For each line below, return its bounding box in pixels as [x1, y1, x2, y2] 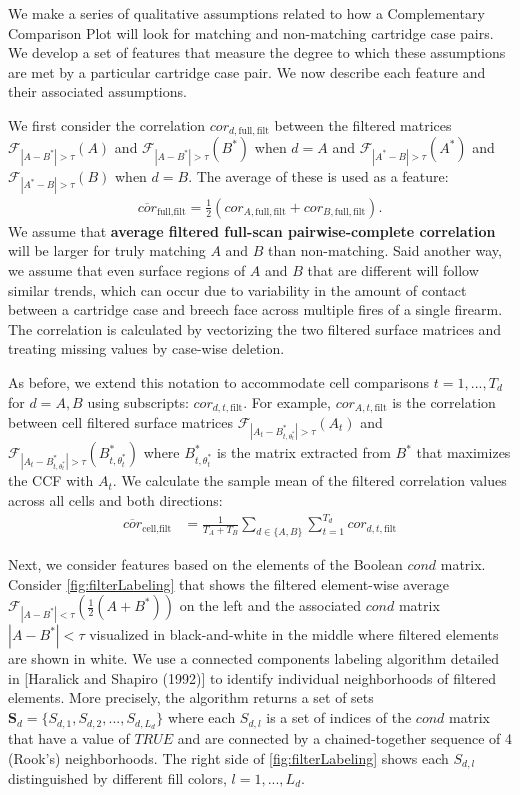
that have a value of [8, 727, 130, 748]
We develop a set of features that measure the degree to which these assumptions [8, 42, 506, 63]
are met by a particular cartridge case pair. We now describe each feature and [8, 61, 486, 82]
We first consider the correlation [8, 114, 206, 135]
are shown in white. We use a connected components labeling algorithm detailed [8, 648, 500, 669]
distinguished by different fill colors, [8, 767, 227, 788]
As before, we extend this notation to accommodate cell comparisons [8, 371, 430, 392]
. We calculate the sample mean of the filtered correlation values [112, 470, 507, 491]
